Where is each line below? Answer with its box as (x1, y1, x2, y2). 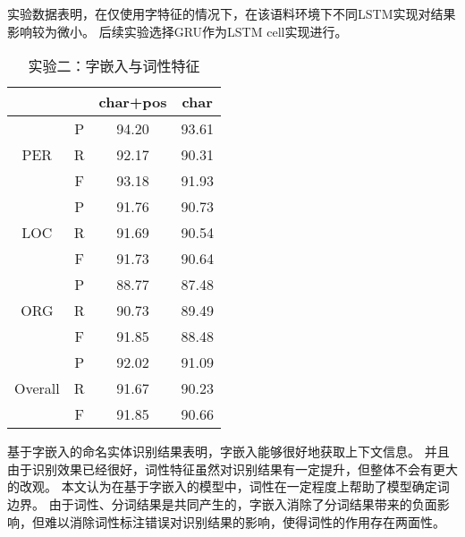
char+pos (98, 91, 167, 113)
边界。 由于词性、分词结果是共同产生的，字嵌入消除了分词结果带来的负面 (7, 494, 437, 513)
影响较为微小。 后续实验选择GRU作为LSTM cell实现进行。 (7, 21, 348, 40)
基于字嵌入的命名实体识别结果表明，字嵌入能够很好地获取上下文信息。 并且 (7, 442, 450, 461)
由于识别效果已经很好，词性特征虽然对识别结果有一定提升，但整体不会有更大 (7, 459, 458, 478)
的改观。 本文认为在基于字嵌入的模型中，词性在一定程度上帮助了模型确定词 (7, 477, 450, 496)
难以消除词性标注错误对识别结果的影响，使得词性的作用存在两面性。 (44, 512, 445, 531)
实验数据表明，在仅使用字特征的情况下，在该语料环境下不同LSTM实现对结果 (7, 4, 456, 22)
